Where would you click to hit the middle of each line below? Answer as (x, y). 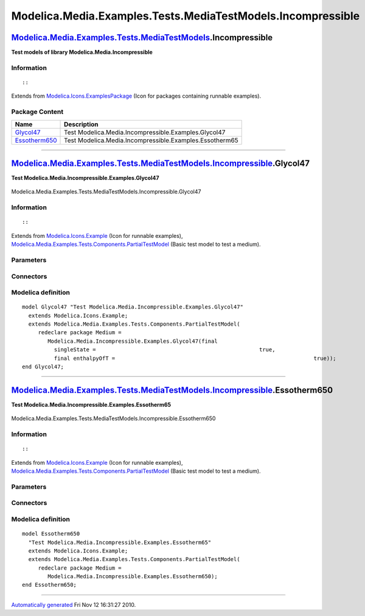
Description (81, 124)
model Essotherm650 (51, 534)
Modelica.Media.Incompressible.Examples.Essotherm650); (133, 577)
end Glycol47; (43, 367)
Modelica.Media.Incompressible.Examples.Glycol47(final (133, 341)
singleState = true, (165, 350)
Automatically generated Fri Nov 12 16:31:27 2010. (74, 604)
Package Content (37, 112)
